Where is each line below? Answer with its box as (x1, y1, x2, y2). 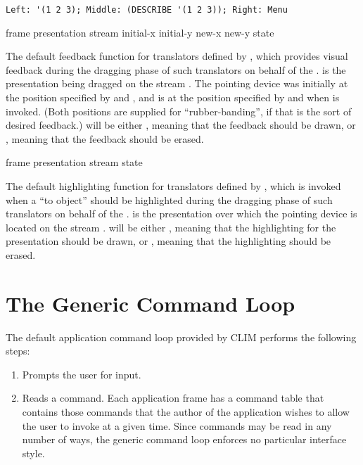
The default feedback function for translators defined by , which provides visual (6, 49, 348, 63)
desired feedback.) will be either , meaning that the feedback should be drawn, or (6, 117, 356, 132)
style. (22, 445, 45, 460)
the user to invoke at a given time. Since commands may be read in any (22, 418, 332, 433)
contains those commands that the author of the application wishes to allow (22, 405, 350, 419)
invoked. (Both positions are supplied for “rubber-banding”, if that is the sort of (6, 103, 352, 118)
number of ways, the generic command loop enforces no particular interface (22, 432, 347, 447)
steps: (6, 343, 30, 358)
